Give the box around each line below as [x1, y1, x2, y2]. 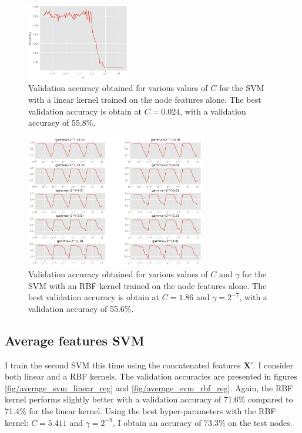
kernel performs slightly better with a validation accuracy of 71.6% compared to [5, 393, 293, 405]
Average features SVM [5, 331, 145, 349]
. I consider [253, 358, 294, 371]
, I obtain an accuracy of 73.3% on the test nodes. [112, 416, 293, 428]
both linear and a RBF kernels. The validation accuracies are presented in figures [5, 370, 297, 382]
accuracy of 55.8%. [28, 116, 96, 129]
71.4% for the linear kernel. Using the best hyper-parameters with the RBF [5, 405, 276, 417]
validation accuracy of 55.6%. [28, 302, 134, 314]
